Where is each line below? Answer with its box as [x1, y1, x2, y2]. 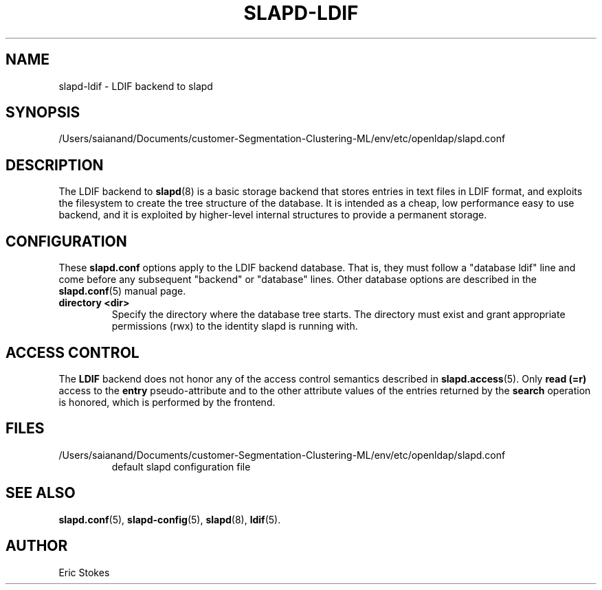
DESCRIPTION [5, 156, 104, 174]
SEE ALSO [5, 484, 76, 502]
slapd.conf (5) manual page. [58, 285, 186, 297]
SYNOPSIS [5, 104, 80, 122]
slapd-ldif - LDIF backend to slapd [58, 80, 213, 92]
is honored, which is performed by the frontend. [58, 396, 276, 408]
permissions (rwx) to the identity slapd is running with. [111, 320, 358, 332]
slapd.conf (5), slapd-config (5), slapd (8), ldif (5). [58, 513, 281, 525]
